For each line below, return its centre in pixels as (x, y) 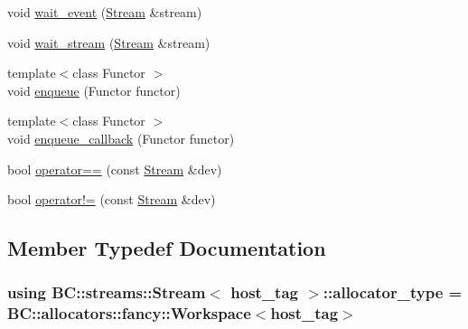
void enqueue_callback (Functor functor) (121, 138)
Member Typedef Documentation (167, 248)
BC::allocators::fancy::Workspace (129, 313)
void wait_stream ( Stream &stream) (109, 42)
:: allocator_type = (393, 292)
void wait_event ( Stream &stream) (105, 12)
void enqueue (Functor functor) (94, 90)
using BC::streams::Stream (107, 292)
